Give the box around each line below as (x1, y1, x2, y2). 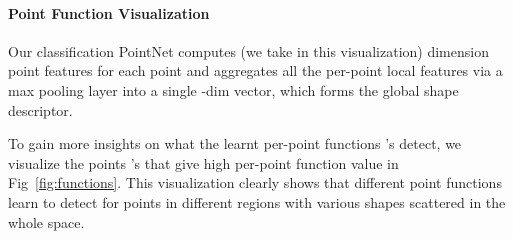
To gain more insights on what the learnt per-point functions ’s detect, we (8, 133, 462, 154)
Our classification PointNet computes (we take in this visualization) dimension (8, 40, 489, 61)
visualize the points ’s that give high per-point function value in (8, 152, 399, 173)
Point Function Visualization (8, 2, 210, 23)
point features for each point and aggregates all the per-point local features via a (8, 60, 503, 81)
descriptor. (8, 99, 73, 120)
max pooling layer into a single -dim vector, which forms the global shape (8, 79, 459, 100)
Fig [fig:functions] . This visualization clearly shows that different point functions (8, 172, 502, 193)
